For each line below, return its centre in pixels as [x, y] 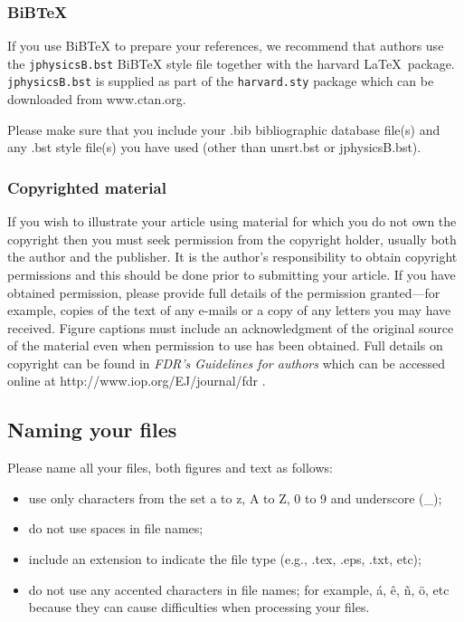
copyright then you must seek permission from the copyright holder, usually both [232, 239]
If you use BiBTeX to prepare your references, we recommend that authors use [226, 46]
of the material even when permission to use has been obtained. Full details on [225, 345]
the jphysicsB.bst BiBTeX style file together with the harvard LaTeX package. [231, 63]
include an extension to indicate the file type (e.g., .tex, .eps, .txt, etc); [225, 559]
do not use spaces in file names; [116, 528]
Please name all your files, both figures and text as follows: [170, 468]
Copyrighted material [87, 187]
